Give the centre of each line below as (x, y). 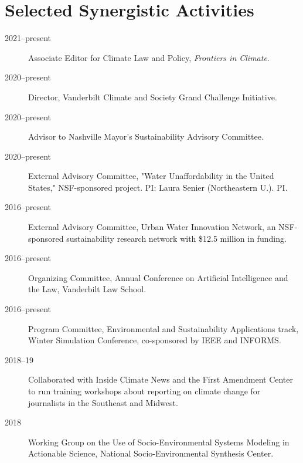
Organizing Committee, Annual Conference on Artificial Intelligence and (158, 277)
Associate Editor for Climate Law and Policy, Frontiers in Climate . (149, 57)
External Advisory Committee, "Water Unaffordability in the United (151, 176)
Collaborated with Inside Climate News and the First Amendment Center (161, 379)
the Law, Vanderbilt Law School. (87, 289)
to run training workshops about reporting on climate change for (144, 391)
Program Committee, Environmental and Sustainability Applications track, (164, 328)
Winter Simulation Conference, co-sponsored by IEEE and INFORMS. (155, 340)
